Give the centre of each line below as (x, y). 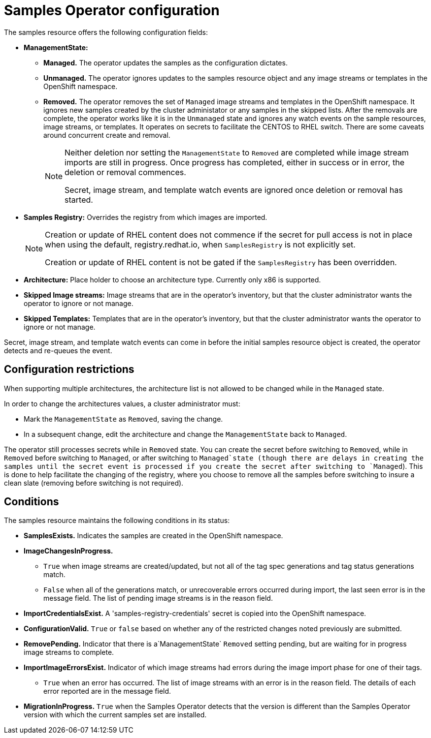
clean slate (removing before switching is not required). (94, 483)
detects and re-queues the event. (58, 350)
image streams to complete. (69, 652)
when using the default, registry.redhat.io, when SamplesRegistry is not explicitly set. (200, 244)
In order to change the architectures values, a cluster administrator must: (122, 403)
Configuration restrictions (69, 369)
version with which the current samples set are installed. (115, 715)
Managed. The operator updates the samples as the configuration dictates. (166, 62)
